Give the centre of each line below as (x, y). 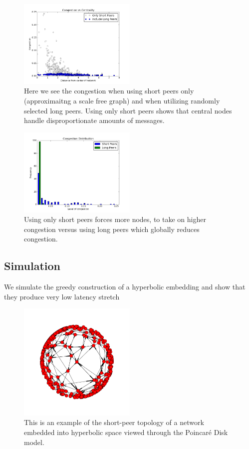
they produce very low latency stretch (62, 296)
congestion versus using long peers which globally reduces (112, 229)
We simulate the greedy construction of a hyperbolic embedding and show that (125, 287)
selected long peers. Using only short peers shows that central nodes (128, 110)
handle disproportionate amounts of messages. (94, 120)
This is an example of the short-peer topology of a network (114, 422)
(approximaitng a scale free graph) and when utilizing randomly (122, 100)
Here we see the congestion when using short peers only (109, 91)
